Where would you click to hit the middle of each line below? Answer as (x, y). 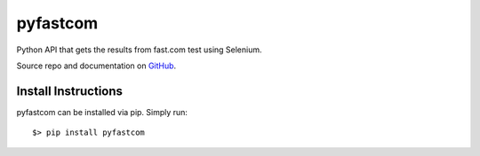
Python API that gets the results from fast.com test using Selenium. (139, 50)
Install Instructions (70, 91)
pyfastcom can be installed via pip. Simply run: (102, 112)
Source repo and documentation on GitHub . (96, 66)
